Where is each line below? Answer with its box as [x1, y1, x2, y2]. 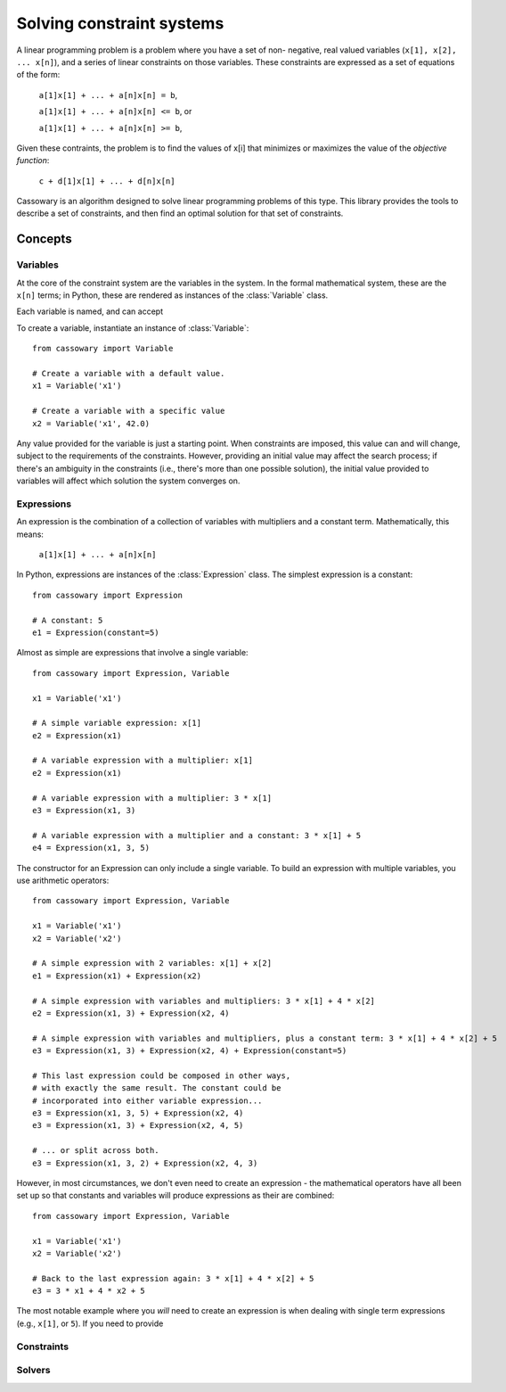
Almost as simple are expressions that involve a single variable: [16, 647, 249, 658]
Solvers [16, 1364, 51, 1377]
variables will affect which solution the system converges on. [16, 475, 241, 486]
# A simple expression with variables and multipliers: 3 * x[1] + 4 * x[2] [32, 995, 376, 1006]
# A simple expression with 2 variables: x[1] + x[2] [32, 959, 272, 968]
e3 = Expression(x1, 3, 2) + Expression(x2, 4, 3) [32, 1157, 258, 1168]
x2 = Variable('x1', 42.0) [32, 418, 151, 428]
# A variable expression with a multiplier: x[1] [32, 755, 254, 766]
